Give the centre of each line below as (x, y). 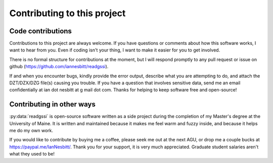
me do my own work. (31, 131)
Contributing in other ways (53, 104)
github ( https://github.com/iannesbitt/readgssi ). (59, 67)
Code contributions (40, 31)
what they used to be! (32, 154)
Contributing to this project (67, 13)
